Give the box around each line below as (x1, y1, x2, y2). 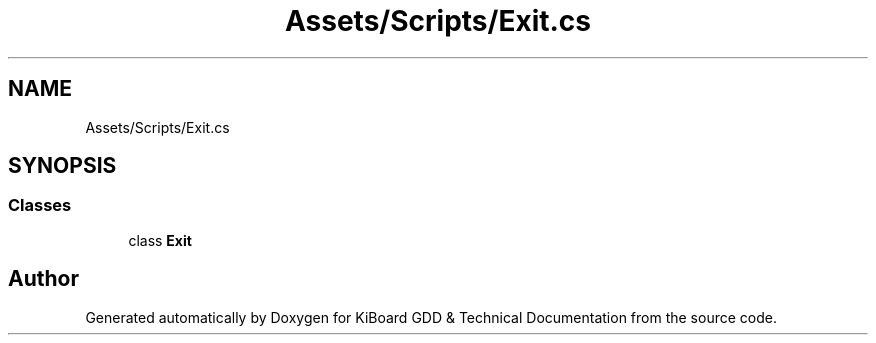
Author (8, 266, 79, 292)
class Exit (128, 231, 192, 249)
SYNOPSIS (8, 153, 117, 179)
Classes (8, 195, 72, 216)
